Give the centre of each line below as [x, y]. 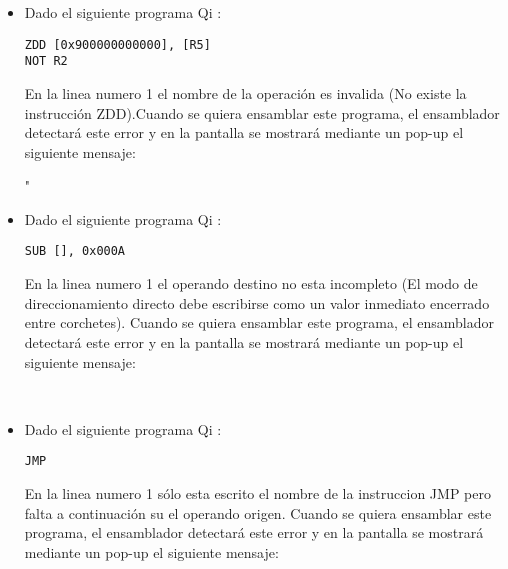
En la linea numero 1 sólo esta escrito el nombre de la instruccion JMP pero [257, 492]
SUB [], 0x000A [75, 251]
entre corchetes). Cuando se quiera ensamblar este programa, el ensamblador [259, 322]
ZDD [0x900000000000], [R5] [117, 44]
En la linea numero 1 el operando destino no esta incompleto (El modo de [251, 283]
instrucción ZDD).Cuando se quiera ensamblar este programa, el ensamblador [262, 112]
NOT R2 [46, 61]
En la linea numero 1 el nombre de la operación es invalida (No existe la [245, 92]
